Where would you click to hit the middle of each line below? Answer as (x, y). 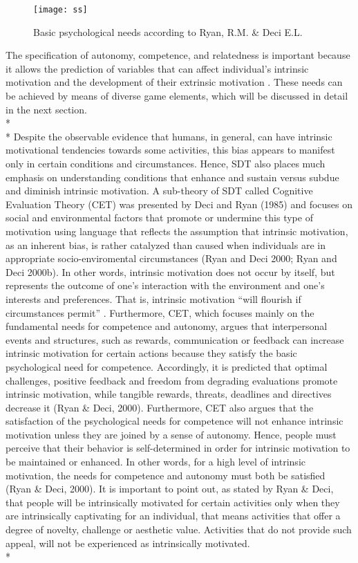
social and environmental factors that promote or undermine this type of (159, 218)
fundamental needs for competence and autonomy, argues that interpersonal (167, 326)
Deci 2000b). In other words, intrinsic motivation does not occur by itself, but (170, 271)
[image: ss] (60, 10)
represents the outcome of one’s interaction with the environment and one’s (165, 285)
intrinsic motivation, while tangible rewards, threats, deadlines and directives (169, 394)
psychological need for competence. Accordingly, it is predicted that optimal (167, 366)
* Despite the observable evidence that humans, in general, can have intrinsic (169, 136)
